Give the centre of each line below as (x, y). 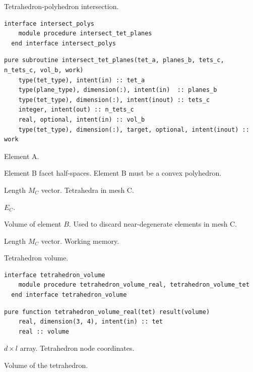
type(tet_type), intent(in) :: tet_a (82, 80)
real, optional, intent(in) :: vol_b (82, 119)
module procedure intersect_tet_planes (85, 34)
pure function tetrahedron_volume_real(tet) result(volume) (107, 312)
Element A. (22, 156)
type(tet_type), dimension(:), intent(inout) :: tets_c (114, 100)
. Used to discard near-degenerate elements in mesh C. (153, 224)
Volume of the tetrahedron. (46, 365)
